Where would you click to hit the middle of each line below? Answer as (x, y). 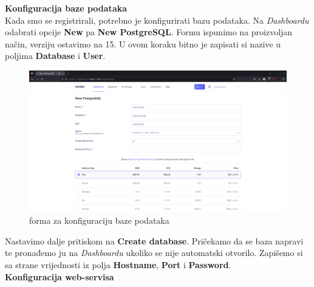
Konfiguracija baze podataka (66, 8)
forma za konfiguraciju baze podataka (99, 220)
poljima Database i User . (55, 56)
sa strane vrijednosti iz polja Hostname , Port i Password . (118, 265)
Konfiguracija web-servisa (60, 276)
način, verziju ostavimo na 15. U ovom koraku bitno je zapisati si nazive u (143, 43)
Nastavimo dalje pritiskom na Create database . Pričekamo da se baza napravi (154, 240)
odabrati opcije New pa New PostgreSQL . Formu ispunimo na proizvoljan (149, 32)
